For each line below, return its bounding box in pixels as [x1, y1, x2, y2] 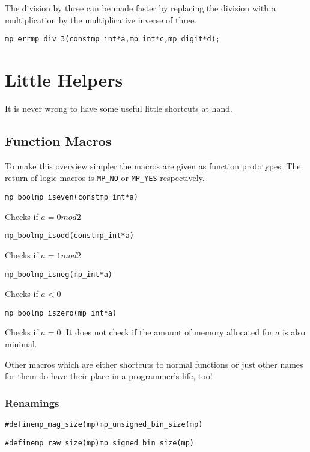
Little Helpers [5, 67, 123, 92]
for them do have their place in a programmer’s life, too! [5, 370, 213, 382]
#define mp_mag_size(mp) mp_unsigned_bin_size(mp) [5, 420, 203, 429]
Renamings [5, 395, 59, 410]
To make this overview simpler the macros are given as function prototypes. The [5, 159, 301, 172]
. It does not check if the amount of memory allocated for [61, 326, 273, 338]
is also [282, 326, 305, 338]
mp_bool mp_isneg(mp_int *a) [5, 270, 112, 279]
